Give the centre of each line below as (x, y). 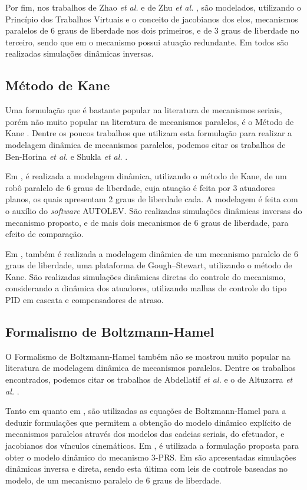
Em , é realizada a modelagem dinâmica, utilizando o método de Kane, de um (146, 176)
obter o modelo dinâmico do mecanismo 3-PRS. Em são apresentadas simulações (151, 457)
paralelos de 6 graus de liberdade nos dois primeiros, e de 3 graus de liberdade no (152, 30)
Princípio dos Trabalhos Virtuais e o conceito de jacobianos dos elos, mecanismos (152, 19)
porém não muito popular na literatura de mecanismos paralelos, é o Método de (150, 121)
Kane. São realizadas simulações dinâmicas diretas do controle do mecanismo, (146, 276)
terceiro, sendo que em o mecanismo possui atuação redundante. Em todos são (147, 42)
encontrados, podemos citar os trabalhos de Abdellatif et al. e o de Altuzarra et (149, 379)
